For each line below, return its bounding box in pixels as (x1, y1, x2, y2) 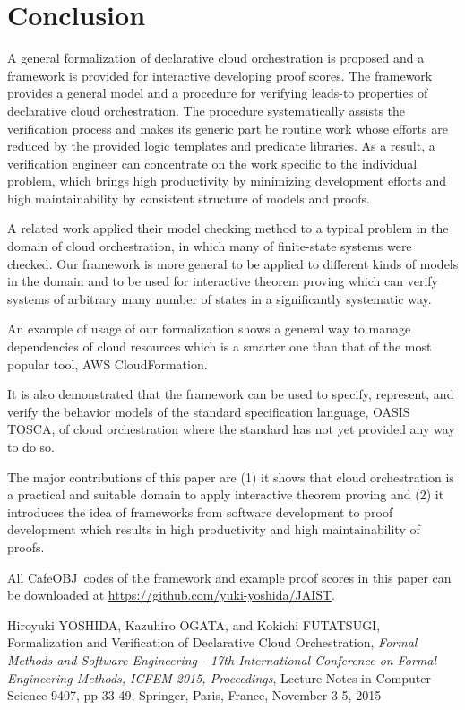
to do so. (7, 437, 55, 455)
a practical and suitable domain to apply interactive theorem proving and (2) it (7, 485, 444, 504)
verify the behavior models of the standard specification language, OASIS (7, 402, 410, 420)
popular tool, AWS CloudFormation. (7, 354, 208, 373)
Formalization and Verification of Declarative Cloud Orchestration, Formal (7, 633, 418, 652)
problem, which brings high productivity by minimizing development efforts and (7, 171, 446, 190)
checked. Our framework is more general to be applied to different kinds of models (7, 254, 459, 273)
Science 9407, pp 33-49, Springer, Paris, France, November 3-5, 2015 (7, 686, 382, 705)
